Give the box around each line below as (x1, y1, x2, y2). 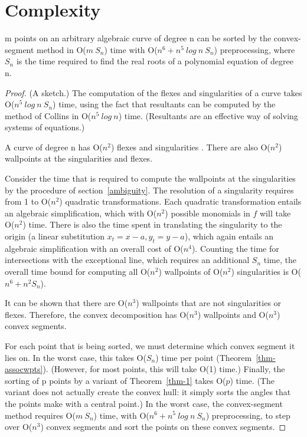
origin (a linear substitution (5, 230, 105, 242)
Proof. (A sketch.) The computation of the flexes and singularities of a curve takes (5, 86, 302, 98)
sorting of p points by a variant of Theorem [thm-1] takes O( (5, 374, 226, 386)
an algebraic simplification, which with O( (5, 206, 157, 219)
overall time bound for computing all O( (5, 265, 151, 278)
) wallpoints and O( (197, 308, 269, 320)
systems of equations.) (5, 121, 85, 133)
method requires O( (5, 409, 76, 421)
